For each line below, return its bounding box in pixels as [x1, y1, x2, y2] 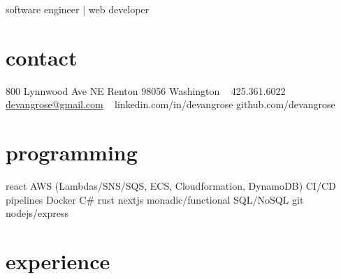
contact [6, 43, 78, 71]
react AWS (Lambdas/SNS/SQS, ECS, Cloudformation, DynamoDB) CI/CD [6, 179, 336, 193]
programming [6, 138, 138, 167]
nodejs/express [6, 206, 69, 220]
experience [6, 247, 110, 275]
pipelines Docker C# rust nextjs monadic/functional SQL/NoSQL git [6, 192, 304, 206]
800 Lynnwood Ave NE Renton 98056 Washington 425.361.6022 [6, 83, 286, 98]
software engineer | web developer [6, 2, 150, 16]
